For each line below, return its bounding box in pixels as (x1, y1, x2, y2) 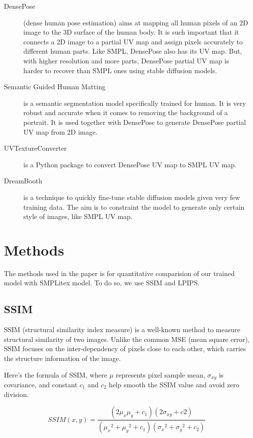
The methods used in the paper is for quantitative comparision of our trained (4, 268, 235, 278)
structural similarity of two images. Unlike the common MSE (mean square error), (4, 334, 250, 344)
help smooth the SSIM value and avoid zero (109, 379, 239, 390)
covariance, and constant (4, 379, 78, 390)
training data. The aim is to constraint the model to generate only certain (23, 201, 245, 212)
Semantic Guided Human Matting (4, 81, 106, 92)
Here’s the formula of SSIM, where (4, 369, 107, 379)
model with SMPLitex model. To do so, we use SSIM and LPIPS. (4, 278, 200, 288)
